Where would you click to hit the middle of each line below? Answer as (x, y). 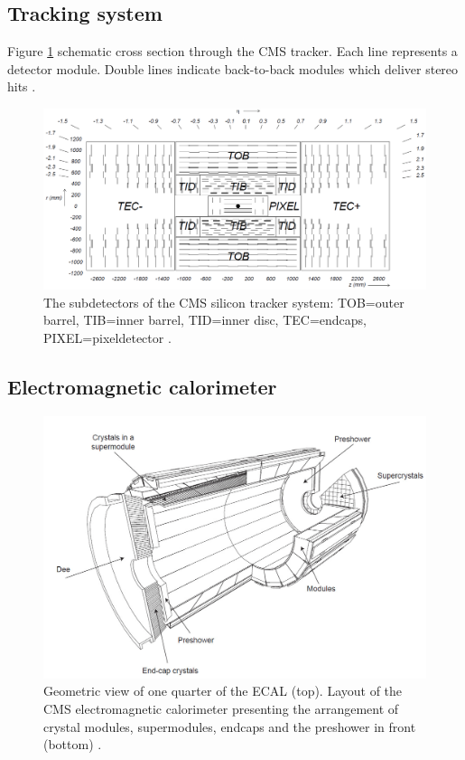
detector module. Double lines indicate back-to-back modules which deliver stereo (233, 68)
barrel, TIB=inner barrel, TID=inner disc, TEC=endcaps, (205, 320)
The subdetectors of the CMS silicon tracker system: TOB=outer (224, 302)
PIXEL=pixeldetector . (107, 337)
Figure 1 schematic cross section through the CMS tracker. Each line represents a (232, 51)
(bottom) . (73, 744)
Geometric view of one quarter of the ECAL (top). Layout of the (223, 691)
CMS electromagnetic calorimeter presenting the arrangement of (221, 708)
